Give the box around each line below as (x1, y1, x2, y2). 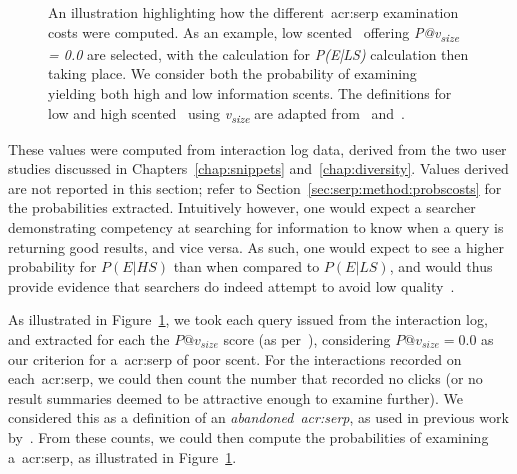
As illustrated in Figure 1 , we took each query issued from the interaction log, (8, 309, 488, 330)
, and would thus (389, 256, 493, 277)
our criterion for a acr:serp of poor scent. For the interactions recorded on (8, 348, 462, 369)
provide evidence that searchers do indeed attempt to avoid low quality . (8, 275, 455, 296)
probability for (8, 256, 97, 277)
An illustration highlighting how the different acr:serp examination (48, 2, 459, 22)
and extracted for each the (8, 328, 170, 349)
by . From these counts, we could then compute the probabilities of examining (8, 426, 489, 447)
